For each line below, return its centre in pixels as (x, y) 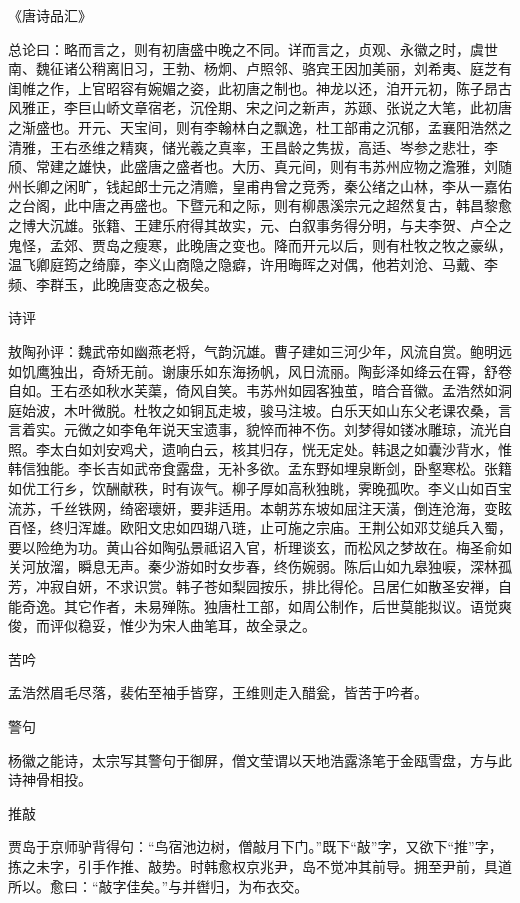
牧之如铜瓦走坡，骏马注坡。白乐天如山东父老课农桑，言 (329, 409)
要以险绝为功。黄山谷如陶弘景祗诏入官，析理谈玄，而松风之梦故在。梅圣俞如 (260, 546)
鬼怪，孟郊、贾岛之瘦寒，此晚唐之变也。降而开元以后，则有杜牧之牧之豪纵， (260, 244)
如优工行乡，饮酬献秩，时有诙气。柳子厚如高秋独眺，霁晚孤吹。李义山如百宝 (260, 488)
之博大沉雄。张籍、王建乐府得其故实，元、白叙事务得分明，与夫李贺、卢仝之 (260, 224)
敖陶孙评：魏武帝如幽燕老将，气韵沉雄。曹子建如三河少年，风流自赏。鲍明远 (260, 350)
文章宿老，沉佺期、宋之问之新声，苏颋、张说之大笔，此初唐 (315, 107)
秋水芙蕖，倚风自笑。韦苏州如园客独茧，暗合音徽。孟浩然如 (301, 390)
